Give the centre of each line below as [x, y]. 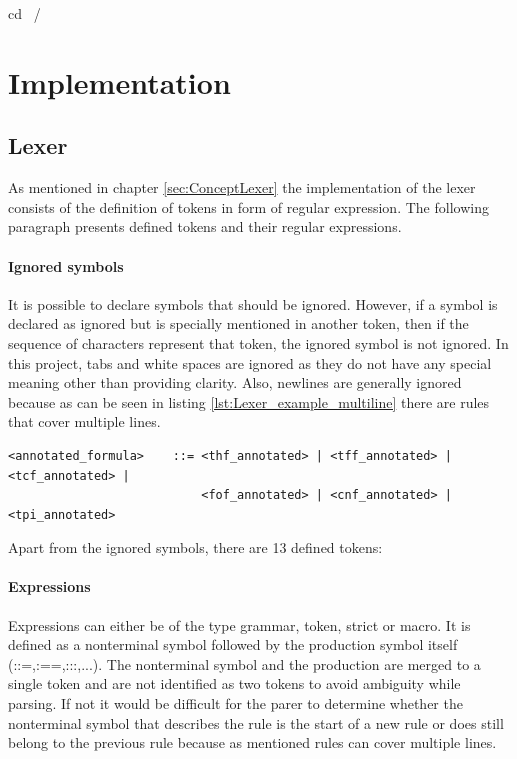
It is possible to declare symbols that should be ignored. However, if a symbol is [253, 303]
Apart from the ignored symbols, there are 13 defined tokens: [195, 547]
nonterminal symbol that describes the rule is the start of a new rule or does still [256, 722]
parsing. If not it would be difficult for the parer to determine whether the [235, 703]
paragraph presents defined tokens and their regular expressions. [205, 226]
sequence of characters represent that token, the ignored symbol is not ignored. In [258, 342]
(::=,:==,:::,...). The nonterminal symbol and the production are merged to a [244, 663]
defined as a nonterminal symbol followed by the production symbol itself [233, 644]
